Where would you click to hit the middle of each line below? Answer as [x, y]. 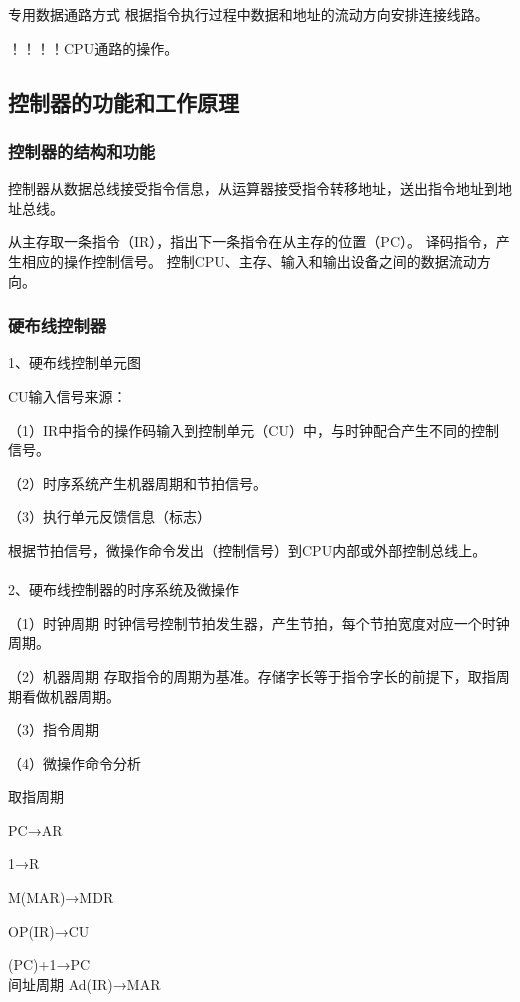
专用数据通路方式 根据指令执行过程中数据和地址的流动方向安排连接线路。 [248, 14]
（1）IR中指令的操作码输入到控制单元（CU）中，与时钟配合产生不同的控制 [253, 429]
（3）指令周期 [53, 729]
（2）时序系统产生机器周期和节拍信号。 [137, 482]
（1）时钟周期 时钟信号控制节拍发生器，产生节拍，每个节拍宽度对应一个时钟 [259, 622]
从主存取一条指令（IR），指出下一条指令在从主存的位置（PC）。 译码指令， [252, 241]
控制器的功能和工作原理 [123, 101]
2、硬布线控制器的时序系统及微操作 [123, 589]
